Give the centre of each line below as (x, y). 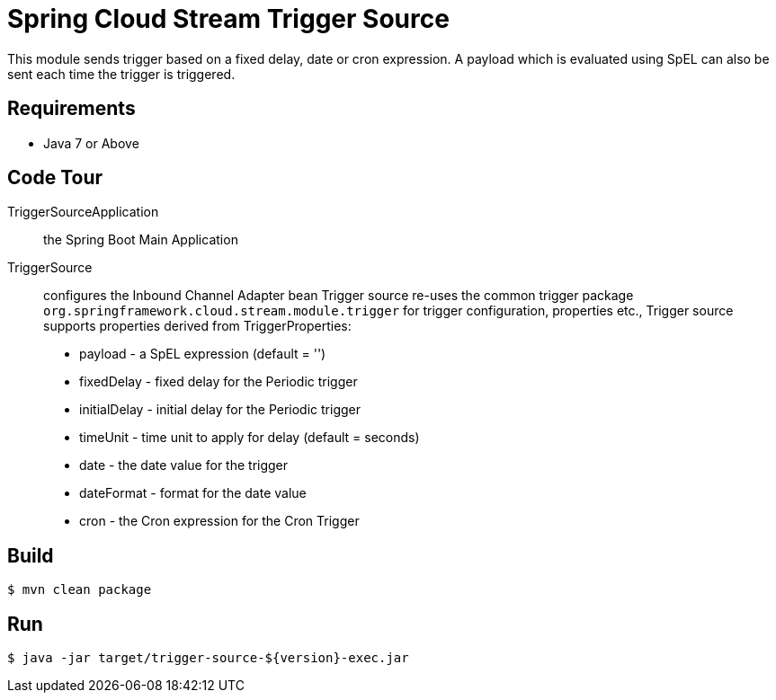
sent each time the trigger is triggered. (121, 74)
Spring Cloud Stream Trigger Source (228, 19)
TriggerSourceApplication (83, 212)
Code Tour (55, 178)
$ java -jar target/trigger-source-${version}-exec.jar (208, 658)
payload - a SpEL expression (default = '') (203, 354)
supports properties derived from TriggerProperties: (197, 326)
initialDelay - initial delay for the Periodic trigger (220, 410)
